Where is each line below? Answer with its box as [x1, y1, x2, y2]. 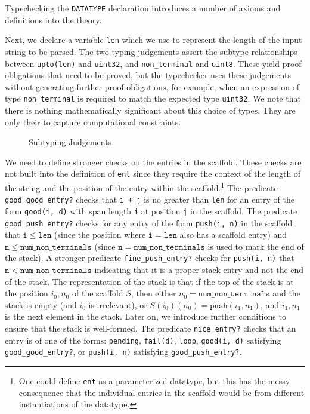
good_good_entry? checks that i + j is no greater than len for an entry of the [5, 193, 294, 206]
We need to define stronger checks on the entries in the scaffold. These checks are [5, 155, 302, 168]
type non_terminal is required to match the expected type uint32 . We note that [5, 92, 301, 105]
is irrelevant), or [88, 298, 147, 311]
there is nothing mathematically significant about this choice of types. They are [5, 104, 296, 116]
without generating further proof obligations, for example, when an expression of [5, 80, 300, 93]
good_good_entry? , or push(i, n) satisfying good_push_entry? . [5, 345, 242, 358]
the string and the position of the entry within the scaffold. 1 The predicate [5, 180, 278, 194]
